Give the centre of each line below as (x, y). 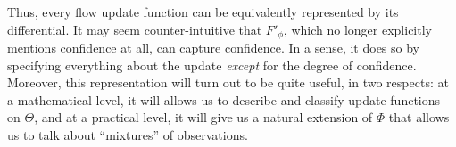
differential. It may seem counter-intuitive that (135, 29)
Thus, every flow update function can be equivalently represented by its (203, 12)
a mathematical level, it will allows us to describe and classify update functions (224, 99)
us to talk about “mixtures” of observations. (128, 135)
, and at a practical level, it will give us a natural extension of (203, 117)
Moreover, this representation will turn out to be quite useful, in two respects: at (228, 82)
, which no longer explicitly (357, 29)
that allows (419, 117)
